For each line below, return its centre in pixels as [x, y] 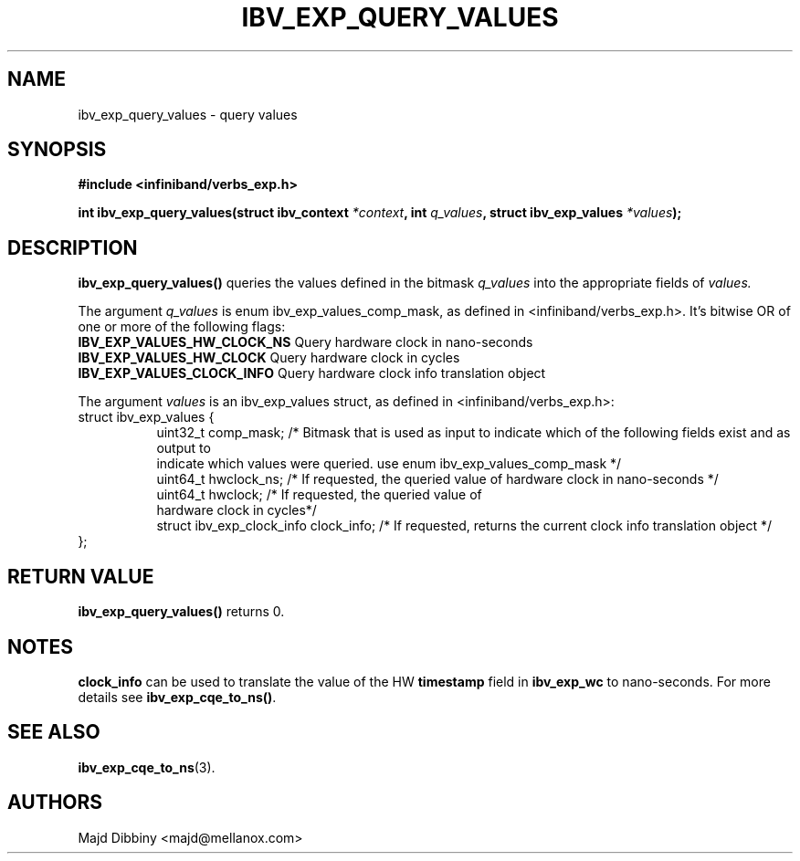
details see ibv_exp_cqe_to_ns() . [177, 697]
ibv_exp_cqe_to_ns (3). [147, 767]
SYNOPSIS [57, 150]
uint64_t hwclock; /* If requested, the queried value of [319, 495]
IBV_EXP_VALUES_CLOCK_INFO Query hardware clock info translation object [312, 373]
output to [184, 448]
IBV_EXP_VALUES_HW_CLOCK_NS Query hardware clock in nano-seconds [305, 342]
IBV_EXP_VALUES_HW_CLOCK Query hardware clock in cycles [269, 358]
